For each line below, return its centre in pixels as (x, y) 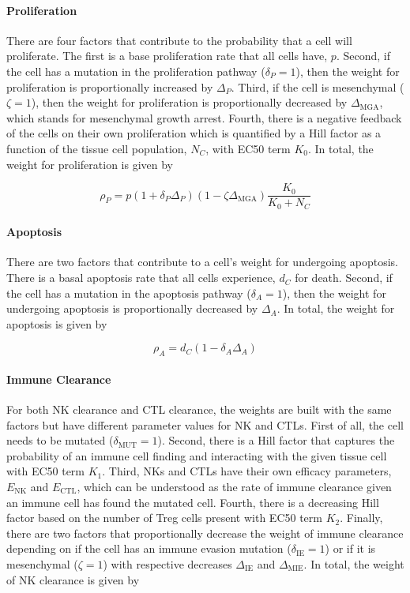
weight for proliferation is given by (90, 164)
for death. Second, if (344, 278)
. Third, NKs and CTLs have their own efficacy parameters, (247, 471)
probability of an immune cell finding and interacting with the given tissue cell (197, 455)
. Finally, (361, 518)
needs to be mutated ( (60, 440)
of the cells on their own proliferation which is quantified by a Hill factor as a (194, 133)
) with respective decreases (167, 563)
